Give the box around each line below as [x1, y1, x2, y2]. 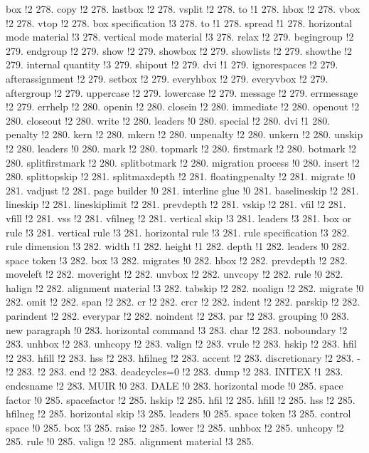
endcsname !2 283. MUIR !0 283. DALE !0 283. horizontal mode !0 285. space [6, 378, 343, 393]
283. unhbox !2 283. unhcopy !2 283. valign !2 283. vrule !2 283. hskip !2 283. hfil [6, 336, 357, 351]
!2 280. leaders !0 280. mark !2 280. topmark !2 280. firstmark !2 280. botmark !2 [6, 140, 357, 155]
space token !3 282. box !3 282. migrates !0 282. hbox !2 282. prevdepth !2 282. [6, 252, 348, 267]
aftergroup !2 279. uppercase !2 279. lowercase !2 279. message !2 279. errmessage [6, 85, 358, 100]
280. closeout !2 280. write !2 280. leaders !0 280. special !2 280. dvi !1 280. [6, 113, 331, 127]
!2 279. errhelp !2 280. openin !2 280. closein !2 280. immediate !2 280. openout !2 [6, 99, 360, 114]
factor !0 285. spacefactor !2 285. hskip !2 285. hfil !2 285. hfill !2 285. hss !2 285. [6, 392, 355, 407]
